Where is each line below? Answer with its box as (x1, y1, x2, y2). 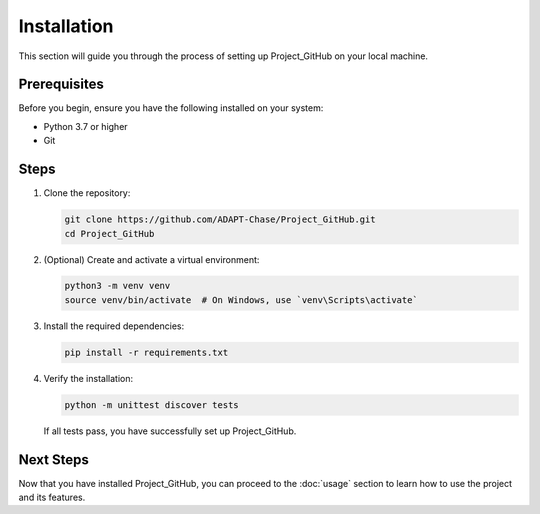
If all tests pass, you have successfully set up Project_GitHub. (43, 425, 297, 437)
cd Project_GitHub (64, 228, 155, 239)
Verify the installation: (43, 372, 134, 384)
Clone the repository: (43, 187, 131, 199)
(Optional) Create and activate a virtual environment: (43, 253, 260, 265)
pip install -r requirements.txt (64, 346, 229, 358)
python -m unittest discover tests (64, 399, 239, 410)
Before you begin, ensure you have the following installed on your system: (18, 102, 324, 114)
